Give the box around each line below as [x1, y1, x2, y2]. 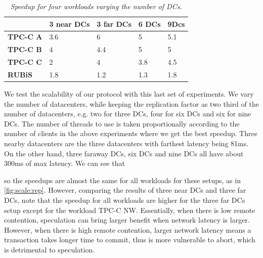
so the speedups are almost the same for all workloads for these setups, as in [4, 175, 241, 185]
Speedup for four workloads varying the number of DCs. [10, 1, 182, 11]
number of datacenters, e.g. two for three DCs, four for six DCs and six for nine [4, 108, 251, 119]
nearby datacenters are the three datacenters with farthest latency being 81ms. [4, 138, 249, 149]
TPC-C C [8, 57, 42, 67]
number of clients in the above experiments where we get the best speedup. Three [4, 128, 257, 139]
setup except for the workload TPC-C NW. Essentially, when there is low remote [4, 204, 255, 215]
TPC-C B [8, 44, 42, 55]
